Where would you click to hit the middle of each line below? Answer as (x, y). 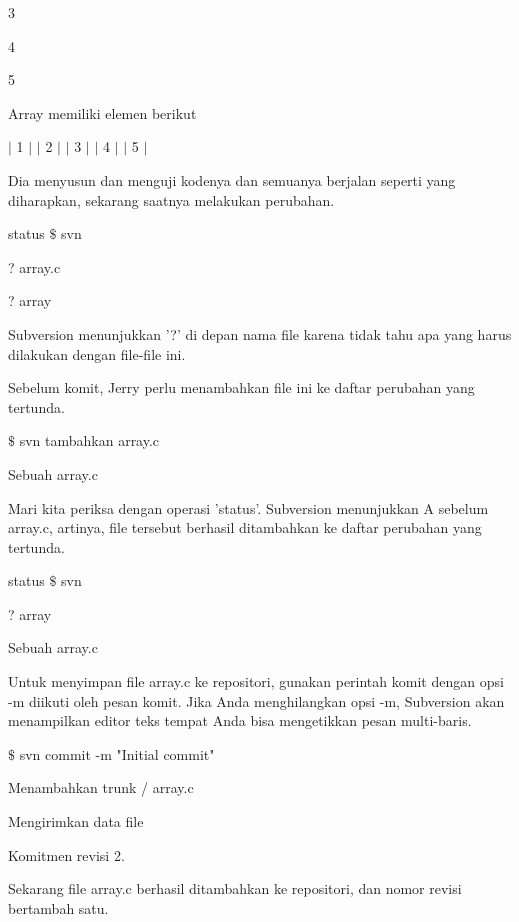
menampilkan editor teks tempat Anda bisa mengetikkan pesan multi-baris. (240, 720)
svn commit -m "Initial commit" (117, 753)
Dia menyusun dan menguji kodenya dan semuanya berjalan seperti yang (232, 179)
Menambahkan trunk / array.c (101, 787)
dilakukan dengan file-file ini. (97, 353)
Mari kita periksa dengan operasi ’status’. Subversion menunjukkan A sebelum (248, 507)
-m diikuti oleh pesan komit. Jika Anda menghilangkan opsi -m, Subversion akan (256, 700)
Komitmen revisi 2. (66, 854)
